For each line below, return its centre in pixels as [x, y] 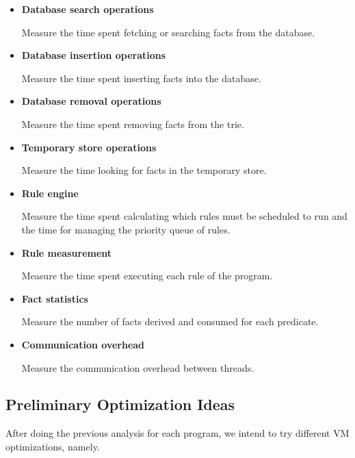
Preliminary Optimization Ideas [120, 404]
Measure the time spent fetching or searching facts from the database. [168, 32]
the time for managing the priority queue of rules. [126, 229]
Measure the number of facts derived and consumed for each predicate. [170, 321]
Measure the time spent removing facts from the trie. [133, 124]
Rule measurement [67, 252]
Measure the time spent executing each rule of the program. [147, 276]
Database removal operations [91, 101]
